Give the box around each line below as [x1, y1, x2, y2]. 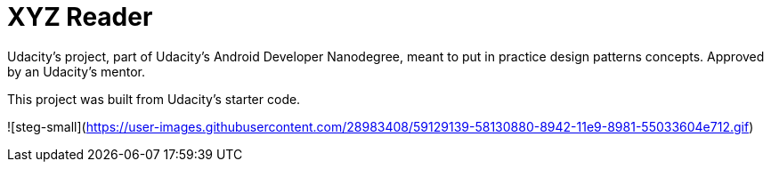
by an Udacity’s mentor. [7, 63, 146, 79]
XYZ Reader [7, 2, 153, 32]
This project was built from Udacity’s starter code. [7, 91, 301, 107]
